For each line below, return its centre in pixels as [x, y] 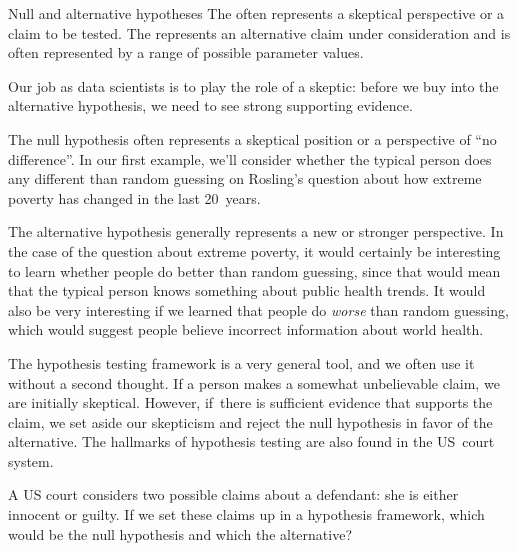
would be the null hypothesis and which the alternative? [180, 533]
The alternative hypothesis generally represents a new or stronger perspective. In [256, 231]
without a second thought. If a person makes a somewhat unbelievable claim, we [254, 382]
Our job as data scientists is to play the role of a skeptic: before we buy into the [253, 85]
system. [31, 460]
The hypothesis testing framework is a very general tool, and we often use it [241, 362]
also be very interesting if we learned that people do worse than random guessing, [258, 309]
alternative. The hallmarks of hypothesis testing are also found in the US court [251, 441]
